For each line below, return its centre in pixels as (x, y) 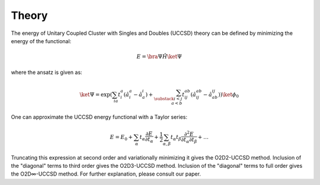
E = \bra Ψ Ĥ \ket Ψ (159, 57)
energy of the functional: (41, 41)
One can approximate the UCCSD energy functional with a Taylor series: (99, 117)
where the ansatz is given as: (47, 72)
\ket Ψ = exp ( (96, 94)
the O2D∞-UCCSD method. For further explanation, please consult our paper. (106, 174)
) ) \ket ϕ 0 (229, 95)
